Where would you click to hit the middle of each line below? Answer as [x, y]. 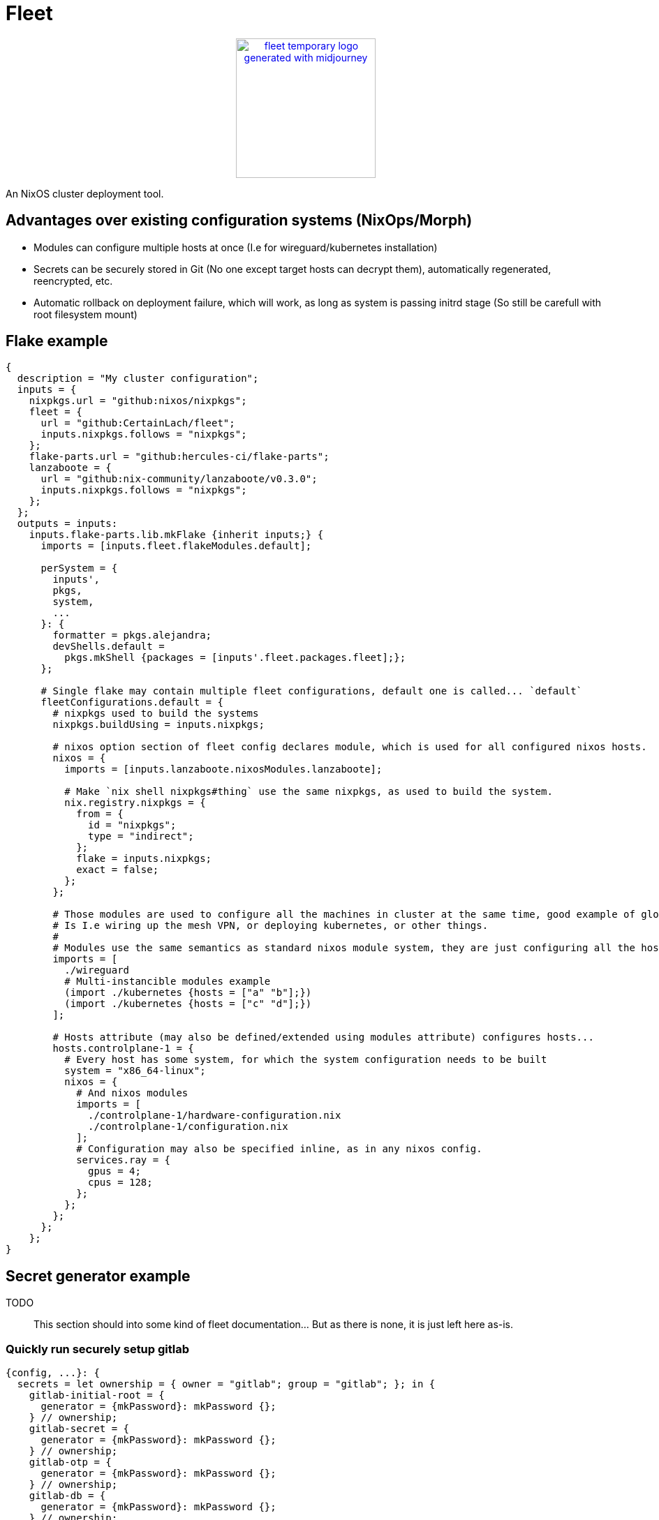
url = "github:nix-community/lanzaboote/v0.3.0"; [179, 479]
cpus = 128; [120, 1183]
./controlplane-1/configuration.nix [188, 1127]
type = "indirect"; [141, 836]
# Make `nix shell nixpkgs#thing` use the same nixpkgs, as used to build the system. [309, 792]
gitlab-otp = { [70, 1462]
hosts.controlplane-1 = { [123, 1049]
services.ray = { [124, 1160]
